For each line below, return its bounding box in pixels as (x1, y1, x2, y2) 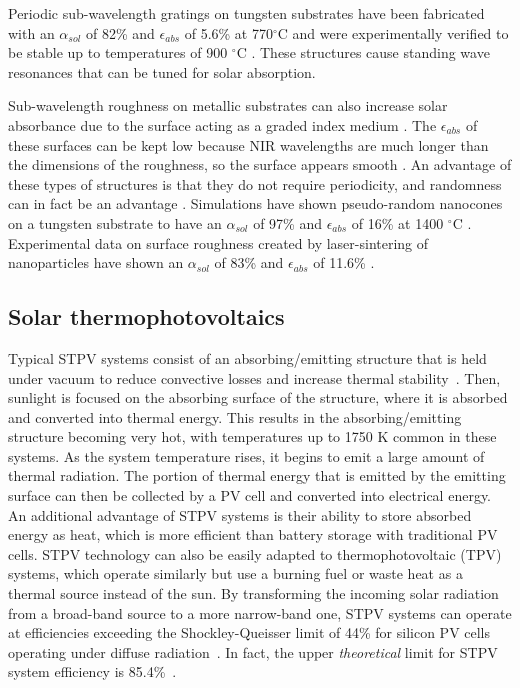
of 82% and (86, 22, 155, 43)
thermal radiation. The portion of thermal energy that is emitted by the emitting (8, 465, 506, 486)
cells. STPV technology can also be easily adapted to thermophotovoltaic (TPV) (8, 543, 502, 564)
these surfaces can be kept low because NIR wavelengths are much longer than (8, 134, 489, 155)
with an (8, 22, 55, 43)
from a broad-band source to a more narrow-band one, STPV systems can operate (8, 602, 512, 623)
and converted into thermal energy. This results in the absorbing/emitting (8, 406, 462, 427)
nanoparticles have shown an (8, 252, 184, 273)
